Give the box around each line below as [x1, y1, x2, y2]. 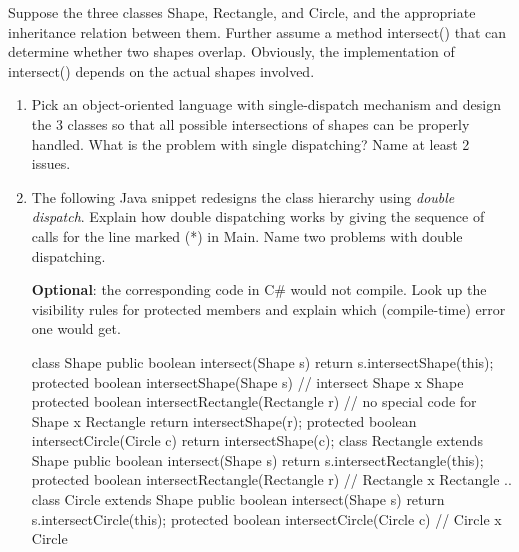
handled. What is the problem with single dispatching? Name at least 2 [31, 133, 470, 154]
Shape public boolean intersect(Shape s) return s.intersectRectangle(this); [31, 449, 484, 470]
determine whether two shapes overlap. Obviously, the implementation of [8, 41, 455, 62]
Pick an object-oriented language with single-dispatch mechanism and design [31, 94, 501, 115]
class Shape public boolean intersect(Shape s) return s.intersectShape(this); [31, 351, 494, 372]
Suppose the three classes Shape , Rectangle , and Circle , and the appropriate [8, 2, 476, 22]
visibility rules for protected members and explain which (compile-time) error [31, 298, 506, 319]
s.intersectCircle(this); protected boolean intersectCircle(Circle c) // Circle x [31, 508, 502, 529]
